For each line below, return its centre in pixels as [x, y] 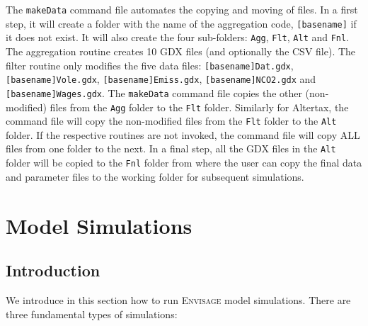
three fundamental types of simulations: [92, 314]
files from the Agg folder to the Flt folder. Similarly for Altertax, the [199, 107]
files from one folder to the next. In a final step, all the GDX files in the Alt [171, 148]
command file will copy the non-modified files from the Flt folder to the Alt [171, 121]
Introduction [53, 270]
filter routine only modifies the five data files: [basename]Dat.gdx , [150, 65]
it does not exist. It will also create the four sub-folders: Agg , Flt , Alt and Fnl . [178, 37]
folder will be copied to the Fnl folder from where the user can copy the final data [184, 163]
